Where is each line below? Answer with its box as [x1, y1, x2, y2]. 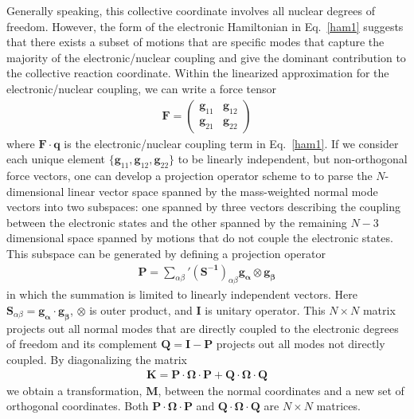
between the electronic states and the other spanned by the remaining [6, 213, 347, 230]
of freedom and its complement [6, 335, 158, 352]
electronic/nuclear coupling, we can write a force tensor [6, 80, 276, 96]
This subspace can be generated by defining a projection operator [6, 245, 326, 261]
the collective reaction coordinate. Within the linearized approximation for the [6, 65, 389, 81]
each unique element [6, 151, 106, 167]
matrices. [316, 397, 361, 414]
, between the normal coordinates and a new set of [158, 382, 404, 398]
